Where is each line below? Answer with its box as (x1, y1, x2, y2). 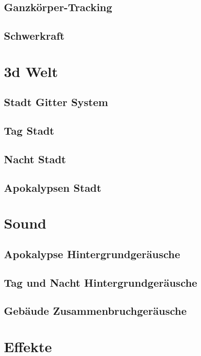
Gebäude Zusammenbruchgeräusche (4, 303, 187, 318)
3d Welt (4, 61, 58, 81)
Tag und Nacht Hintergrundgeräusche (4, 275, 198, 290)
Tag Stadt (4, 123, 54, 138)
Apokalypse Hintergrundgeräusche (4, 246, 180, 261)
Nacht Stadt (4, 151, 66, 166)
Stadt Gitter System (4, 94, 108, 109)
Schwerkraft (4, 28, 65, 43)
